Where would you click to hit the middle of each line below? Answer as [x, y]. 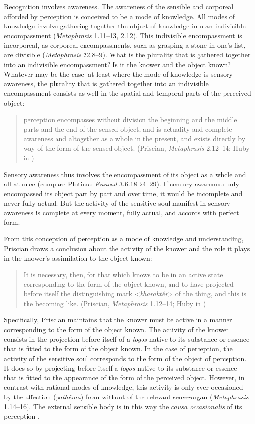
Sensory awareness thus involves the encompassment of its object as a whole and [125, 174]
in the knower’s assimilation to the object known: [78, 258]
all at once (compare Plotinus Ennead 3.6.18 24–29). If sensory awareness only [122, 184]
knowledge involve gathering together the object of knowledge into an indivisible [125, 26]
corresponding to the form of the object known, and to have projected [128, 284]
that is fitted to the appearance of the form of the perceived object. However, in [124, 377]
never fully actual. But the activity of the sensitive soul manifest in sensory [117, 203]
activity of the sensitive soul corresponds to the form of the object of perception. [125, 358]
